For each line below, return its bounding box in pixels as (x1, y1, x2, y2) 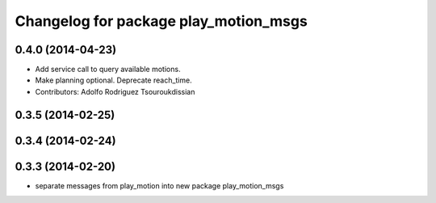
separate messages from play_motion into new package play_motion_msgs (35, 180, 284, 190)
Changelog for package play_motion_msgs (15, 12, 308, 30)
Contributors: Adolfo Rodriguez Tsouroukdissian (35, 87, 195, 96)
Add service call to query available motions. (35, 65, 181, 74)
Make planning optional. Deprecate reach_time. (35, 75, 193, 85)
